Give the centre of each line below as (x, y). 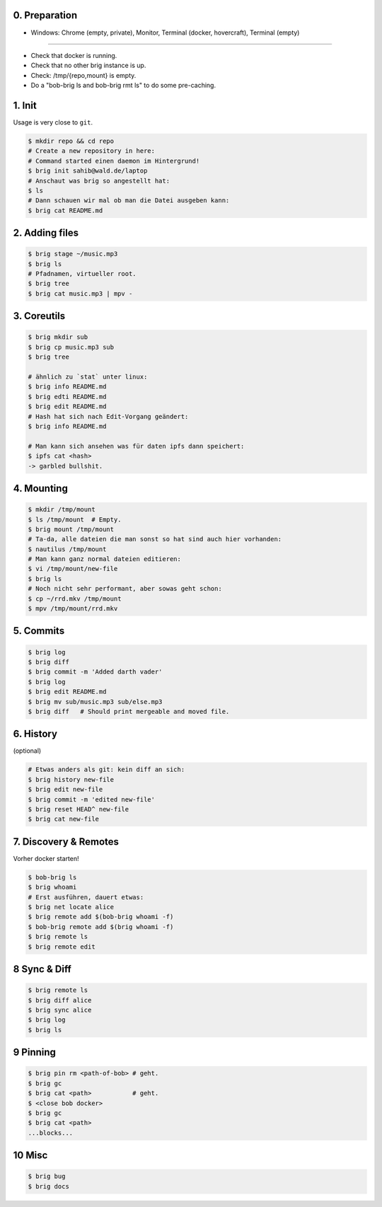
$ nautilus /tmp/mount (67, 549)
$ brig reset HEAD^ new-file (79, 809)
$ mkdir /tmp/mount (62, 510)
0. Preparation (45, 15)
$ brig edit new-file (65, 790)
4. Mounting (41, 488)
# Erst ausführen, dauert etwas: (86, 897)
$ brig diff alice (60, 1000)
